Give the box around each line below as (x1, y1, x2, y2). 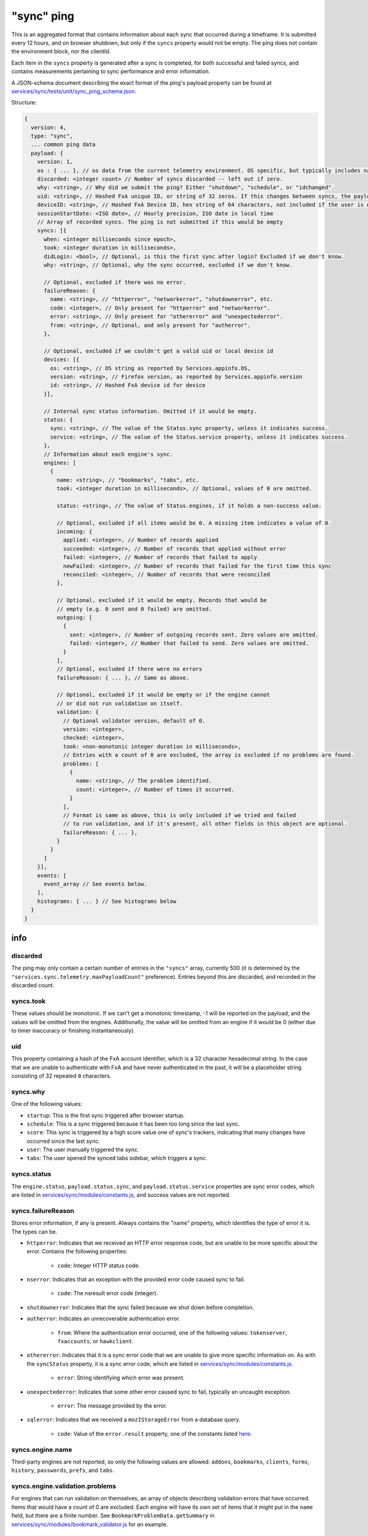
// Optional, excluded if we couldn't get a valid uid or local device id (44, 347, 274, 355)
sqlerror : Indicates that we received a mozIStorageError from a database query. (26, 1416, 240, 1424)
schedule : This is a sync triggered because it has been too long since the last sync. (26, 1120, 240, 1127)
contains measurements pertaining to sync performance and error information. (11, 68, 211, 75)
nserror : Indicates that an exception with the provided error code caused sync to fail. (26, 1275, 245, 1283)
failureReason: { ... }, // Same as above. (56, 674, 190, 681)
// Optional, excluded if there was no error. (44, 278, 186, 286)
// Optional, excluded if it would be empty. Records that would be (56, 597, 267, 604)
